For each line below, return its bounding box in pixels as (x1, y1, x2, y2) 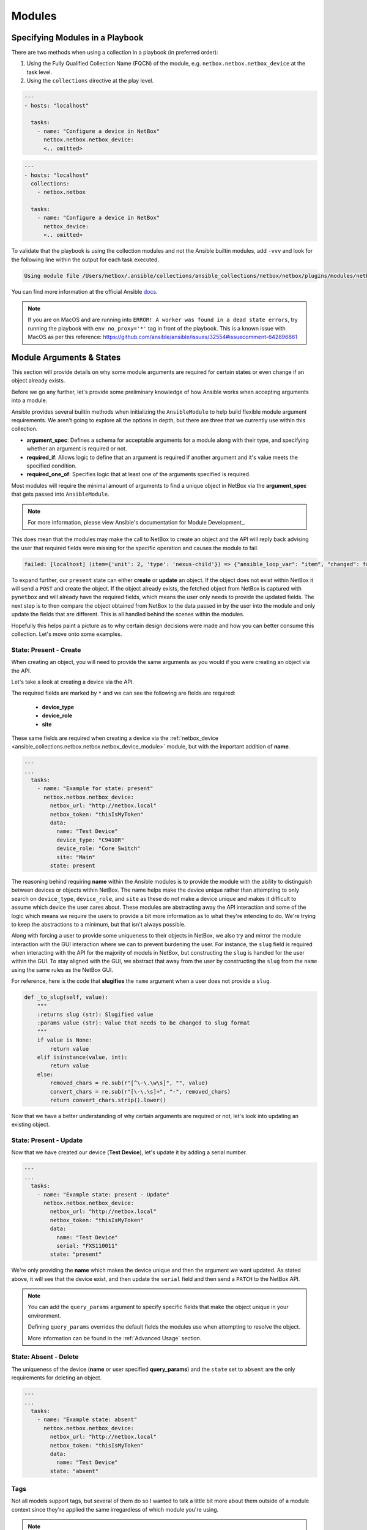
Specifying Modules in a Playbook (11, 32, 144, 43)
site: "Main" (56, 854, 96, 860)
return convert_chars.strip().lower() (50, 1096, 166, 1103)
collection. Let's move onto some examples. (11, 630, 122, 638)
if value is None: (37, 1037, 92, 1043)
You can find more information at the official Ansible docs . (11, 288, 158, 295)
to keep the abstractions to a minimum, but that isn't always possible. (11, 920, 186, 928)
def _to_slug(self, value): (24, 994, 108, 1001)
